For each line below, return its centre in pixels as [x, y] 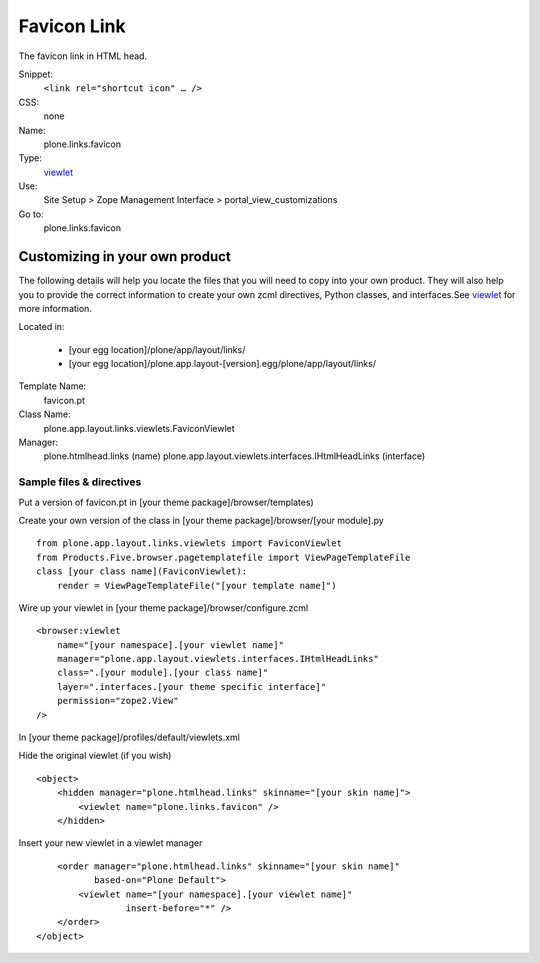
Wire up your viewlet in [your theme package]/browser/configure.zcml [163, 607]
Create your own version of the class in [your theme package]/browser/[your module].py [201, 520]
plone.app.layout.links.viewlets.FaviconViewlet [139, 428]
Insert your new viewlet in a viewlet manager [110, 843]
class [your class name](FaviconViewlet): [142, 571]
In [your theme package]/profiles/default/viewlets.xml [129, 737]
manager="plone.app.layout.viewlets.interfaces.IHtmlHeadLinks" [217, 659]
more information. [55, 308]
